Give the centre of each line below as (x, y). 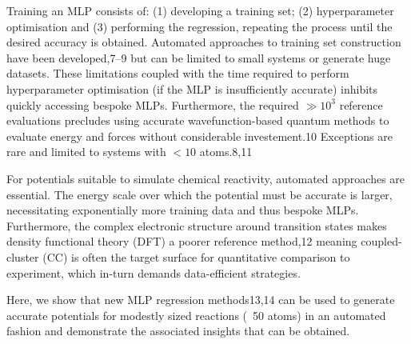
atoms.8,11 (226, 152)
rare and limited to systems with (86, 152)
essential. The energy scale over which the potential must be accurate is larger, (200, 194)
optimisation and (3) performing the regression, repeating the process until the (200, 26)
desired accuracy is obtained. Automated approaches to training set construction (204, 42)
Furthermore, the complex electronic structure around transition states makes (197, 225)
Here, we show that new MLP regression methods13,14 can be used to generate (201, 300)
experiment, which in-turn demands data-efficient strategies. (154, 272)
